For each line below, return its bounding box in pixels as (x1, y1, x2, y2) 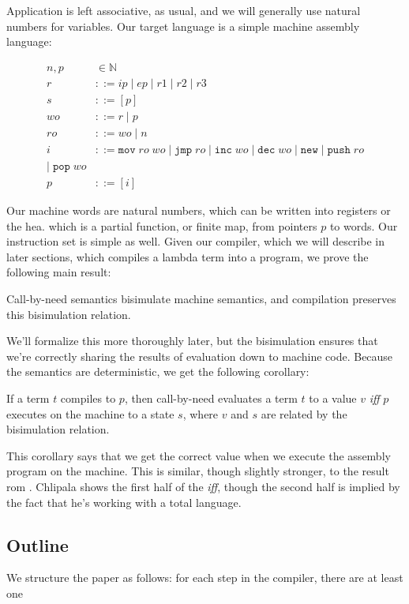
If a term (6, 389, 50, 406)
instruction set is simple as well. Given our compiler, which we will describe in (6, 233, 385, 249)
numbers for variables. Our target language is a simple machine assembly (6, 17, 360, 34)
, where (182, 405, 219, 422)
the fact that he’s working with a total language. (6, 493, 242, 510)
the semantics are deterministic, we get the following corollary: (6, 363, 310, 380)
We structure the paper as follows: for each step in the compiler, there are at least (6, 569, 403, 586)
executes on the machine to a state (6, 405, 174, 422)
